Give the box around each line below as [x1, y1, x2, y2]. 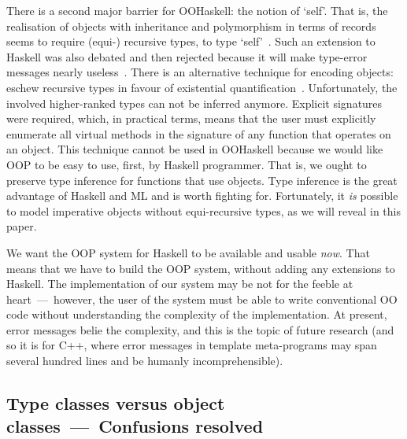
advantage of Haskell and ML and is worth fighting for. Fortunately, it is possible [6, 187, 398, 204]
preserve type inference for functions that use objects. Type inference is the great [6, 172, 398, 188]
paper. [6, 218, 37, 234]
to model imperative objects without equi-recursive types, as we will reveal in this [6, 202, 401, 219]
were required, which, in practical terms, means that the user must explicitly [6, 110, 376, 127]
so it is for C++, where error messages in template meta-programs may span [6, 337, 377, 353]
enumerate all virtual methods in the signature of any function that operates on [6, 125, 391, 142]
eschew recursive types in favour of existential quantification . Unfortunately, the [6, 79, 398, 95]
